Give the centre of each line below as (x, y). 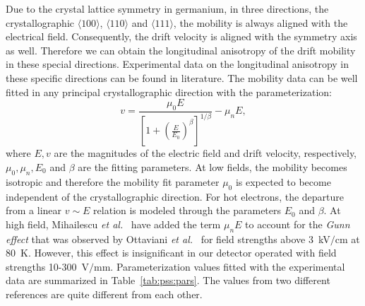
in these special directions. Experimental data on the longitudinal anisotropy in (178, 64)
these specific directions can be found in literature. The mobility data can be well (182, 77)
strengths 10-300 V (48, 266)
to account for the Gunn (298, 224)
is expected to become (283, 181)
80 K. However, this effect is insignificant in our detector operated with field (171, 253)
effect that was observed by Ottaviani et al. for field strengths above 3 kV (168, 239)
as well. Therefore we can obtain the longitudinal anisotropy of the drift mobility (181, 50)
